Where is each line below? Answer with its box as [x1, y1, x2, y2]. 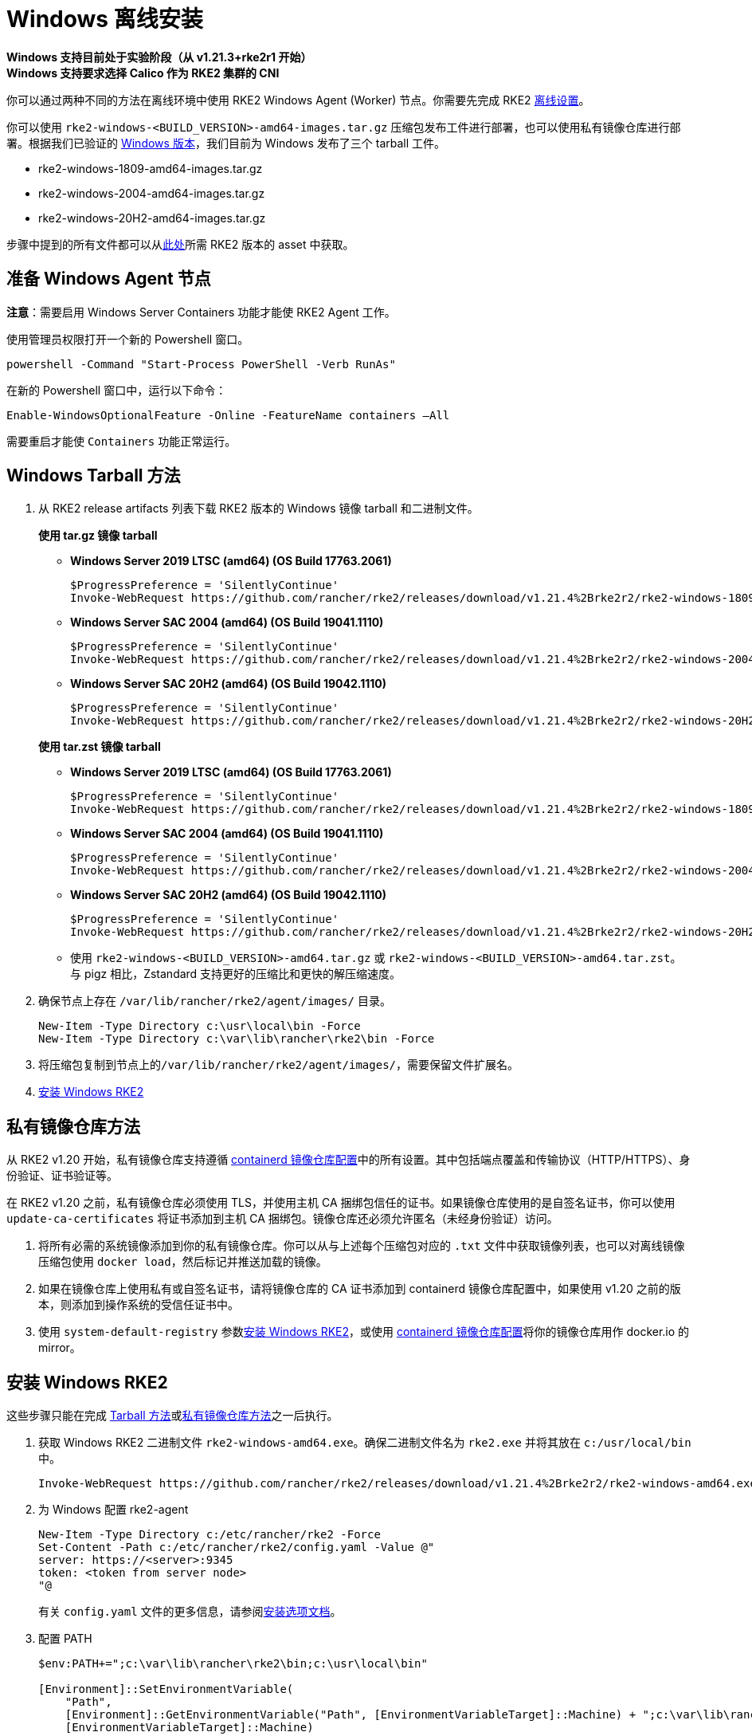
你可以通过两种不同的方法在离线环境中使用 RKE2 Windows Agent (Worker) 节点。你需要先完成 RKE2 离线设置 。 [6, 92, 590, 107]
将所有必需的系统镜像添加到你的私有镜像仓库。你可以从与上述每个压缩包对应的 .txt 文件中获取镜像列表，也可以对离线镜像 [38, 1239, 685, 1253]
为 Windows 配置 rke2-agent [38, 1502, 189, 1517]
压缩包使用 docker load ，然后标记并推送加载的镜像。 [38, 1255, 327, 1269]
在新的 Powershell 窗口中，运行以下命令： [6, 383, 227, 397]
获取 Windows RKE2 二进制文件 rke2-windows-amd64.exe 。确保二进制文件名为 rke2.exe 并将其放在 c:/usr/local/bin [38, 1436, 691, 1450]
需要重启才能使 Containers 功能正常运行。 [6, 434, 237, 448]
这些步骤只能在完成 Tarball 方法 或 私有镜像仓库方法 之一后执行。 [6, 1408, 339, 1423]
